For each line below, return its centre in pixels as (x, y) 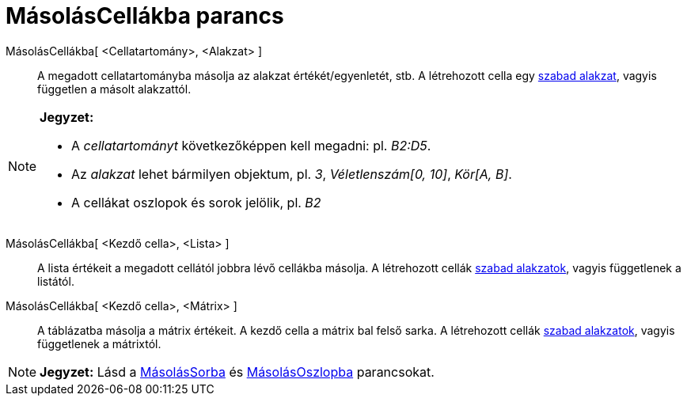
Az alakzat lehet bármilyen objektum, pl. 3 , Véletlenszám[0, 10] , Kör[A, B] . (292, 174)
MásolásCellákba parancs (145, 16)
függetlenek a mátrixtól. (99, 343)
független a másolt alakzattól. (114, 89)
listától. (56, 281)
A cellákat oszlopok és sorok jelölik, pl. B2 (196, 202)
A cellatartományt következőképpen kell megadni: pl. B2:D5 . (251, 145)
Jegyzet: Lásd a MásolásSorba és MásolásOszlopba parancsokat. (237, 372)
